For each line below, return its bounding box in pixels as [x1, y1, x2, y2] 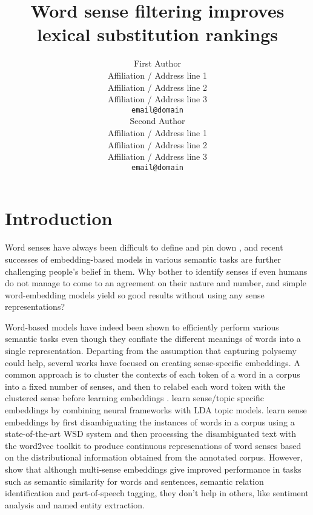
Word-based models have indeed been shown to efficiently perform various [5, 320, 279, 333]
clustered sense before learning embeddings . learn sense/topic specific [5, 392, 265, 404]
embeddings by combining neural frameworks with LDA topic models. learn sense [5, 404, 307, 416]
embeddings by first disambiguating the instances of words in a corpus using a [5, 415, 295, 428]
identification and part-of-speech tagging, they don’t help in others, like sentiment [5, 487, 309, 499]
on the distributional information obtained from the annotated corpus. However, [5, 451, 303, 464]
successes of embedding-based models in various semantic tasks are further [5, 252, 281, 265]
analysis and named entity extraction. [5, 498, 145, 511]
